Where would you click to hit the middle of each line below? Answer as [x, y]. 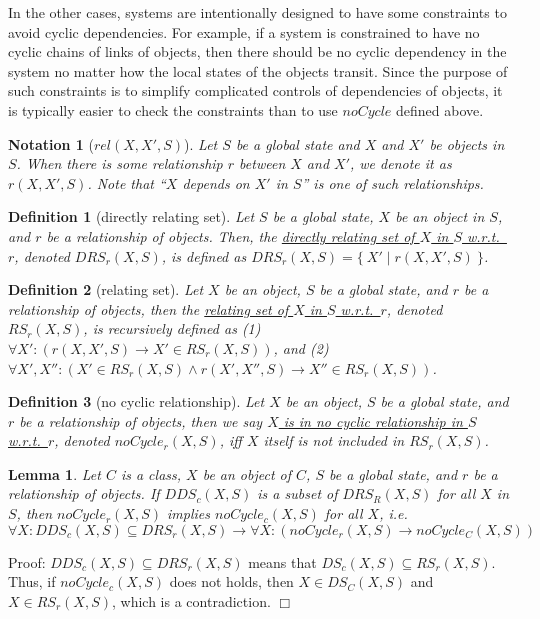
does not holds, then [231, 581]
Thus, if [32, 581]
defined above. [440, 109]
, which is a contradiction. [191, 600]
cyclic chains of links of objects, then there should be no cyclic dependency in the [257, 51]
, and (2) [301, 347]
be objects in [467, 143]
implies [188, 513]
